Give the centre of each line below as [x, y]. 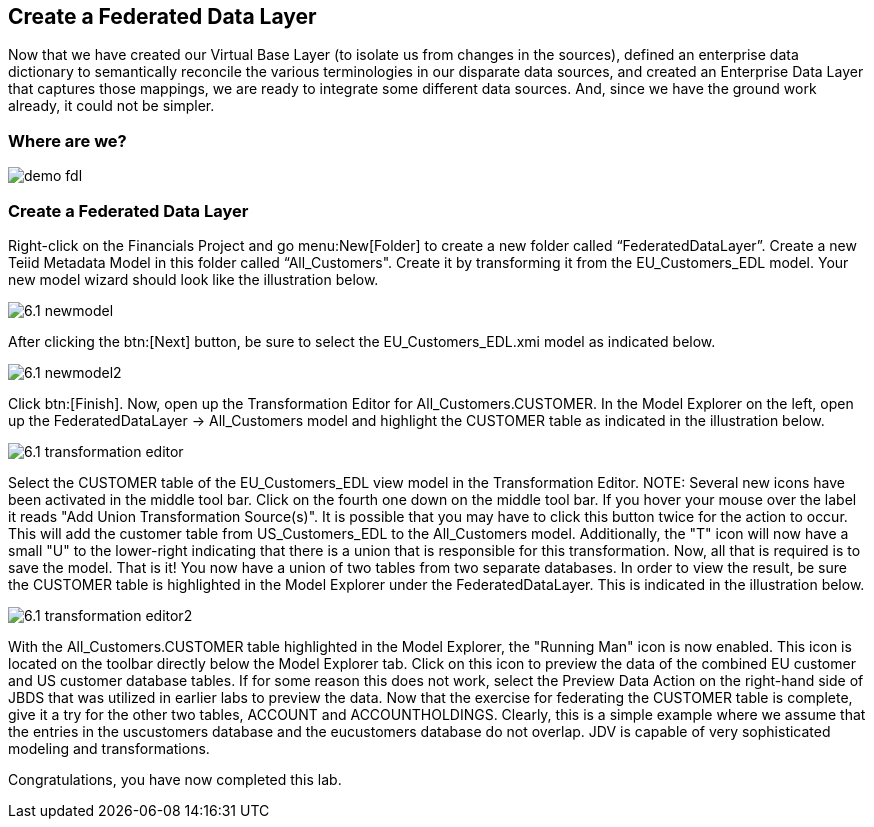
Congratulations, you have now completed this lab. [175, 779]
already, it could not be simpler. [111, 106]
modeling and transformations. [109, 748]
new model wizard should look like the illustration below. [193, 279]
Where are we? [67, 140]
